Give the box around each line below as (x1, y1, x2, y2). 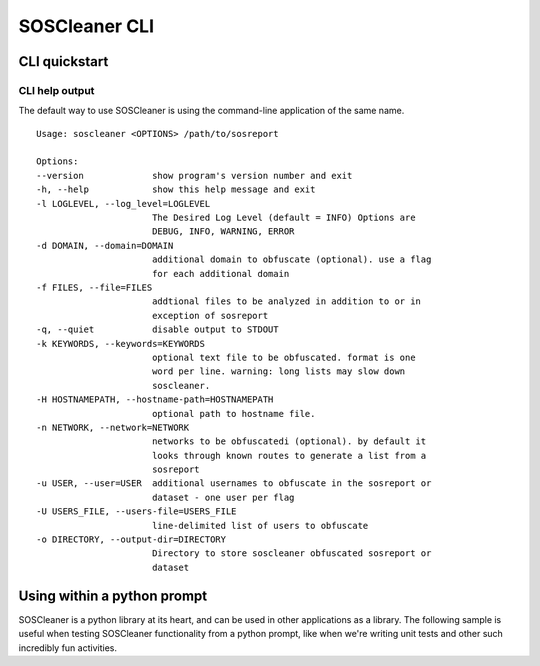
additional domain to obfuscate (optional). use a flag (151, 254, 432, 265)
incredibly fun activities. (18, 641, 117, 654)
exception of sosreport (151, 310, 269, 321)
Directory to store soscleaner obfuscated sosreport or (151, 548, 432, 559)
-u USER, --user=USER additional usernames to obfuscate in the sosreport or (36, 478, 432, 489)
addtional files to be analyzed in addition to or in (151, 296, 422, 307)
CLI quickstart (18, 53, 109, 70)
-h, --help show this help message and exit (36, 184, 316, 195)
